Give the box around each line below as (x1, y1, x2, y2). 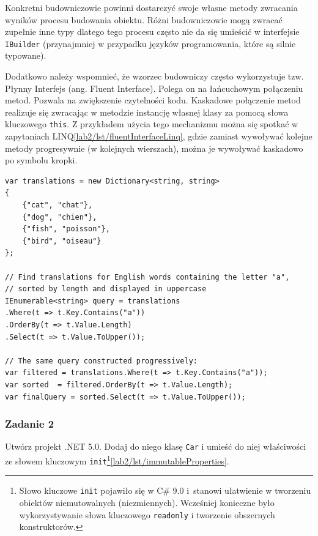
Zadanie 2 (5, 416, 54, 431)
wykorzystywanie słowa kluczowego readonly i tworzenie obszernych (19, 508, 275, 521)
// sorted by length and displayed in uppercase (5, 285, 207, 294)
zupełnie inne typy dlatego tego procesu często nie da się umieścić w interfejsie (5, 25, 300, 38)
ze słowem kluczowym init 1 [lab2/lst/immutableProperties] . (5, 453, 229, 467)
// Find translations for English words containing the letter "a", (5, 272, 290, 281)
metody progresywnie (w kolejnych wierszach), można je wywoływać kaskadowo (5, 141, 303, 154)
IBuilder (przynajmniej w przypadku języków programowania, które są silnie (5, 37, 296, 50)
